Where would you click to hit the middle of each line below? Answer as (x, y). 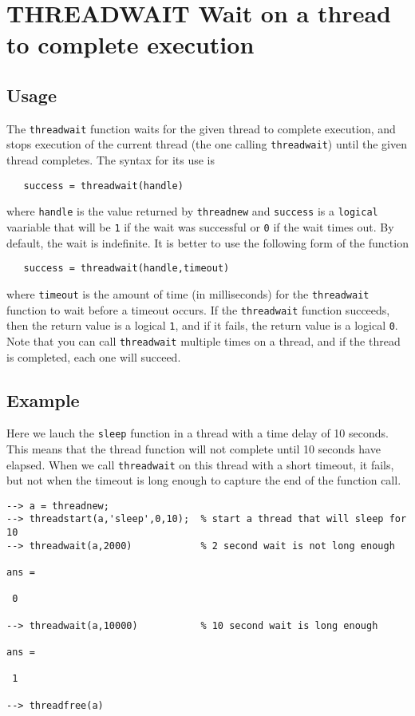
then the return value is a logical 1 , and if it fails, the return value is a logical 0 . (202, 325)
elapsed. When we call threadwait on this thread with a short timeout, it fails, (200, 464)
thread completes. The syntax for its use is (111, 160)
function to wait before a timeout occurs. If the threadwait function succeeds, (198, 309)
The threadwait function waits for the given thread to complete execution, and (201, 128)
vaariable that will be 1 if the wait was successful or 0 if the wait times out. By (200, 226)
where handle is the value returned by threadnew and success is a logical (192, 211)
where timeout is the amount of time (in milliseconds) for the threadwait (188, 293)
